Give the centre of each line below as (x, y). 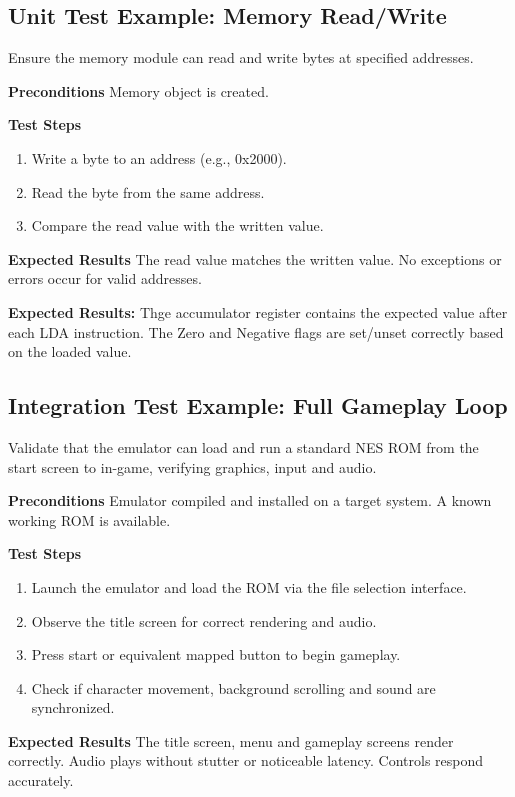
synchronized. (73, 707)
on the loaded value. (70, 351)
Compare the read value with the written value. (177, 225)
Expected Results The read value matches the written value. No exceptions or (255, 258)
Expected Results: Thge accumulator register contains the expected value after (258, 311)
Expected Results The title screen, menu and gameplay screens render (231, 740)
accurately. (41, 780)
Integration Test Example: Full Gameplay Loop (258, 405)
